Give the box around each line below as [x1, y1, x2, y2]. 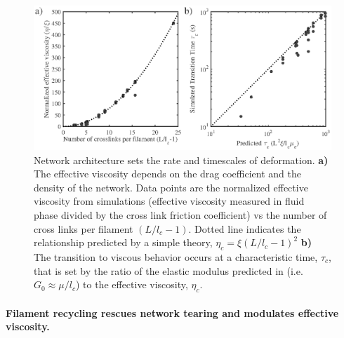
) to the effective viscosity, [75, 277, 188, 292]
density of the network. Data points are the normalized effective [34, 180, 308, 194]
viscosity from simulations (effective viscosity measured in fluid [34, 194, 305, 208]
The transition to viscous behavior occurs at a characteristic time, [34, 249, 318, 264]
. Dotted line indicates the [188, 221, 301, 236]
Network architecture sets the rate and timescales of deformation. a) [34, 152, 329, 167]
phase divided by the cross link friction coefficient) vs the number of [34, 207, 327, 222]
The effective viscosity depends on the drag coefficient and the [34, 166, 301, 181]
